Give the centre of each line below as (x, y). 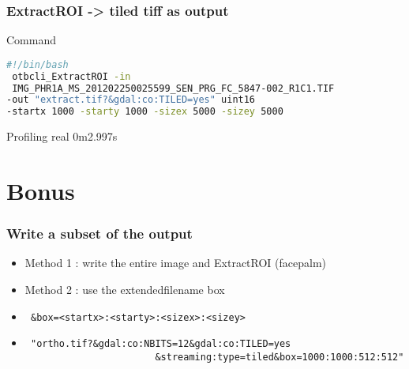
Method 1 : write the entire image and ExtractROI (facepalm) (176, 263)
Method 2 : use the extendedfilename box (125, 289)
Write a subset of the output (99, 233)
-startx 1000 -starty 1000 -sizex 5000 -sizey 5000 (145, 112)
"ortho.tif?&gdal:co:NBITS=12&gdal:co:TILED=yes (161, 344)
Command (31, 40)
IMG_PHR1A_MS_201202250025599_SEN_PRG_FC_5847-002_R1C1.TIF (173, 88)
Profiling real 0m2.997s (62, 136)
